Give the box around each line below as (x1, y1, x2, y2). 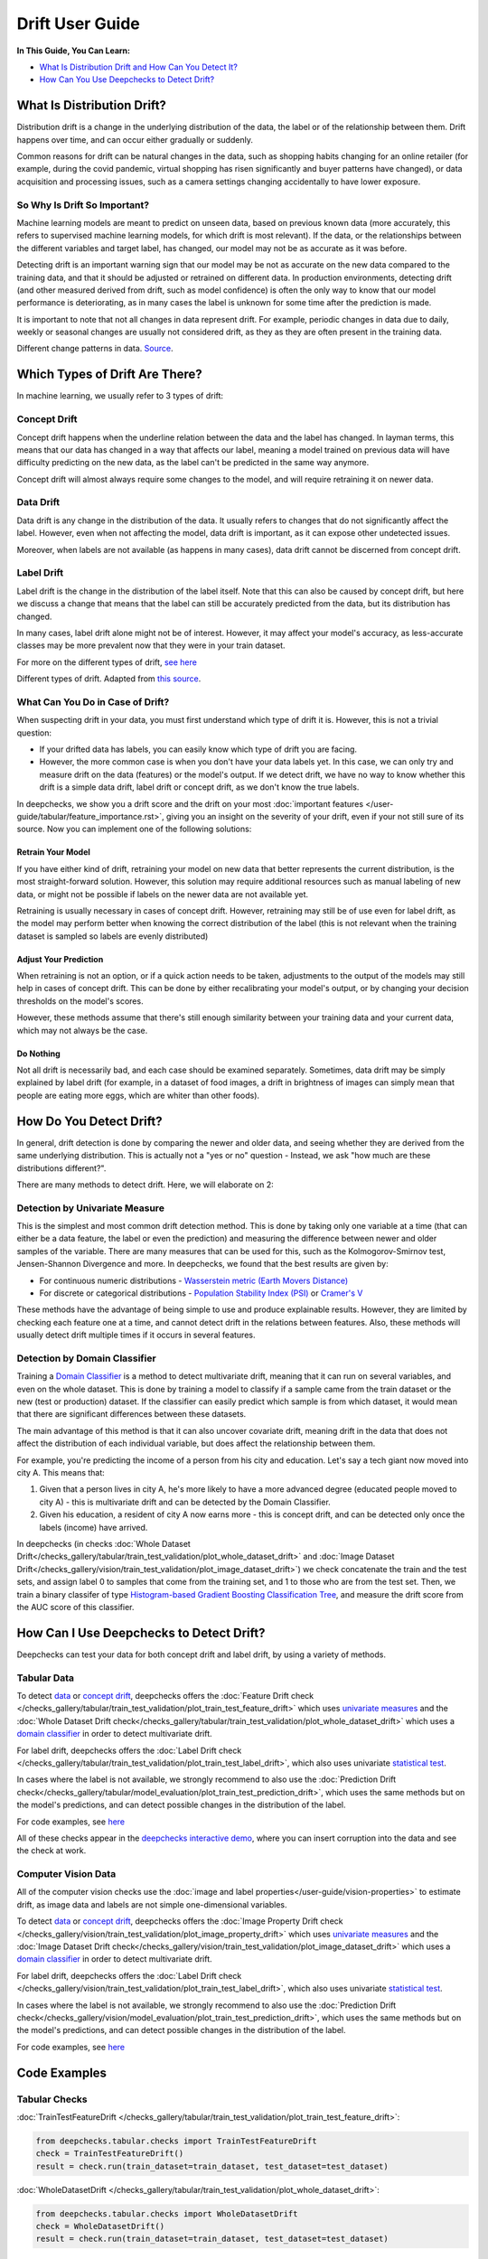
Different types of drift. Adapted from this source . (16, 673, 202, 684)
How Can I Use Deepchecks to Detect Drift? (16, 1625, 266, 1640)
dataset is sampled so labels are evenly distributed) (16, 931, 209, 942)
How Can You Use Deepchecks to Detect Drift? (39, 74, 215, 85)
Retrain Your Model (16, 847, 90, 858)
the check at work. (16, 1845, 87, 1856)
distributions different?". (16, 1162, 107, 1174)
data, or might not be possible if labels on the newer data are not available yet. (16, 888, 309, 899)
